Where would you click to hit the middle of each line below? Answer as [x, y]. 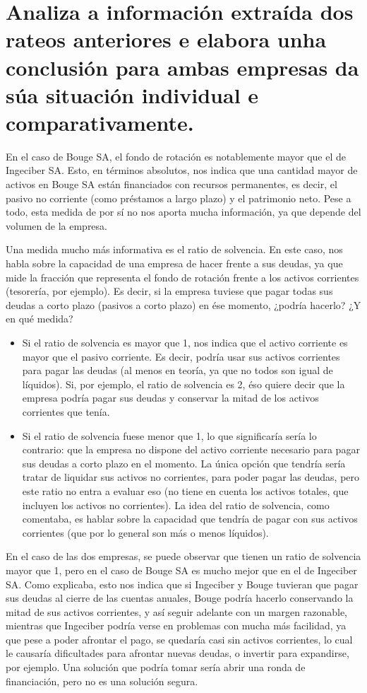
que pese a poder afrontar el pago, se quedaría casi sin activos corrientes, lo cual [179, 639]
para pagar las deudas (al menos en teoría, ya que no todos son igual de [178, 370]
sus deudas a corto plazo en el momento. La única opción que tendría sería [184, 463]
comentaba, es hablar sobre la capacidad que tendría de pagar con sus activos [190, 519]
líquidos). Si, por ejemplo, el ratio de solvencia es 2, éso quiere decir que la [183, 384]
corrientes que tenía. [66, 411]
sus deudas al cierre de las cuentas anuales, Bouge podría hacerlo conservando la [180, 598]
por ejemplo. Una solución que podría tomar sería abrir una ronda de [156, 667]
